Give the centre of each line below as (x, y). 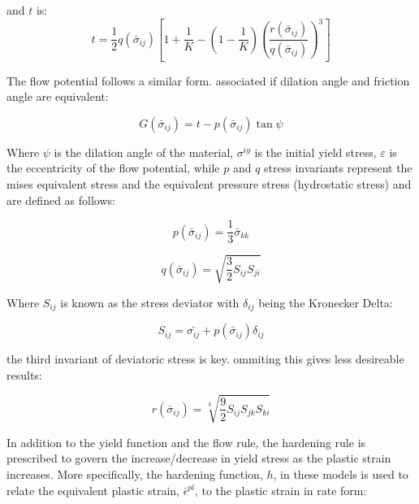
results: (24, 374)
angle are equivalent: (58, 96)
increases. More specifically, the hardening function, (135, 474)
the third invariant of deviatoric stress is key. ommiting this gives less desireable (205, 359)
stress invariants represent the (338, 168)
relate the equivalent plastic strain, (93, 490)
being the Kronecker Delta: (326, 302)
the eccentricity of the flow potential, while (113, 168)
